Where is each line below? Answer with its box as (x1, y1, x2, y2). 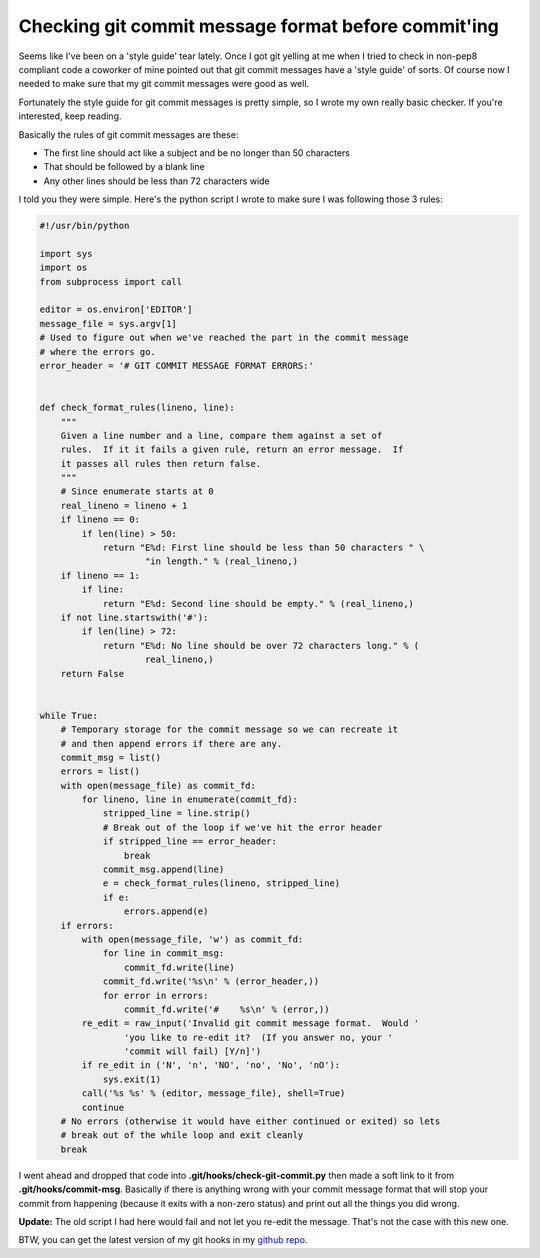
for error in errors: (102, 990, 209, 1001)
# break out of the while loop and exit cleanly (60, 1130, 304, 1141)
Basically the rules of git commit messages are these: (18, 128, 239, 140)
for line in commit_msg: (102, 948, 225, 959)
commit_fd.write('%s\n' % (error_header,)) (102, 976, 320, 987)
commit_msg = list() (60, 751, 162, 763)
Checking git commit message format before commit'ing (18, 15, 500, 37)
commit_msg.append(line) (102, 864, 225, 875)
